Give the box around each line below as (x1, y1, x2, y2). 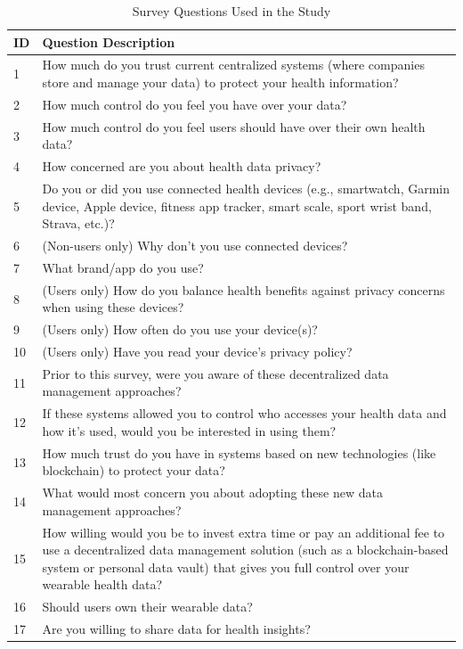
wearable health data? (42, 575, 163, 594)
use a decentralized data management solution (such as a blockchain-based (42, 540, 449, 559)
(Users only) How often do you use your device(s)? (42, 320, 318, 339)
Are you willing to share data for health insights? (42, 620, 311, 638)
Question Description (42, 32, 175, 51)
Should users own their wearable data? (42, 597, 253, 616)
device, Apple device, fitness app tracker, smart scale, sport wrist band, (42, 196, 432, 215)
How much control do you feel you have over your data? (42, 94, 347, 113)
